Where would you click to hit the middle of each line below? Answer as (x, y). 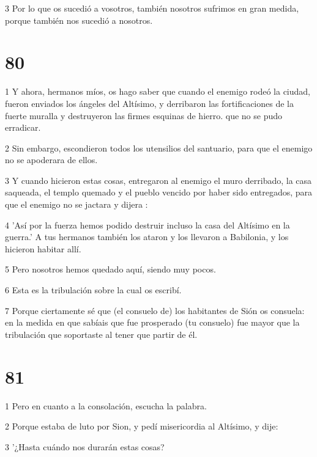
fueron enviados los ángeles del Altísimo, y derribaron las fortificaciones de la (149, 103)
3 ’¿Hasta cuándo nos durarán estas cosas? (85, 446)
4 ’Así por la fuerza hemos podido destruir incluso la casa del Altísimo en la (147, 225)
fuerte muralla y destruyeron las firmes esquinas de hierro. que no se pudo (144, 115)
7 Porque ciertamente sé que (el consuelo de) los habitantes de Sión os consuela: (155, 310)
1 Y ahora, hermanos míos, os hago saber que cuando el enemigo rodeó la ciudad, (158, 91)
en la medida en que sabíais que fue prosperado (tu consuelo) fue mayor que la (152, 322)
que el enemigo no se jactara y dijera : (76, 204)
